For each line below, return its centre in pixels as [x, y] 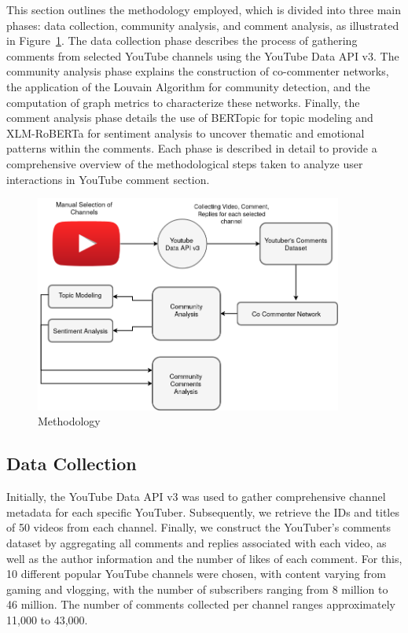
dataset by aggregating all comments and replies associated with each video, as [197, 543]
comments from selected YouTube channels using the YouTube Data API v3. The [203, 55]
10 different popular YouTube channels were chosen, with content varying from [196, 574]
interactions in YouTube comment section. [108, 179]
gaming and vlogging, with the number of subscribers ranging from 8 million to [197, 589]
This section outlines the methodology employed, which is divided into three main [204, 9]
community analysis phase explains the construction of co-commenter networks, [198, 71]
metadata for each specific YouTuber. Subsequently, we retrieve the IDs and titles [203, 512]
